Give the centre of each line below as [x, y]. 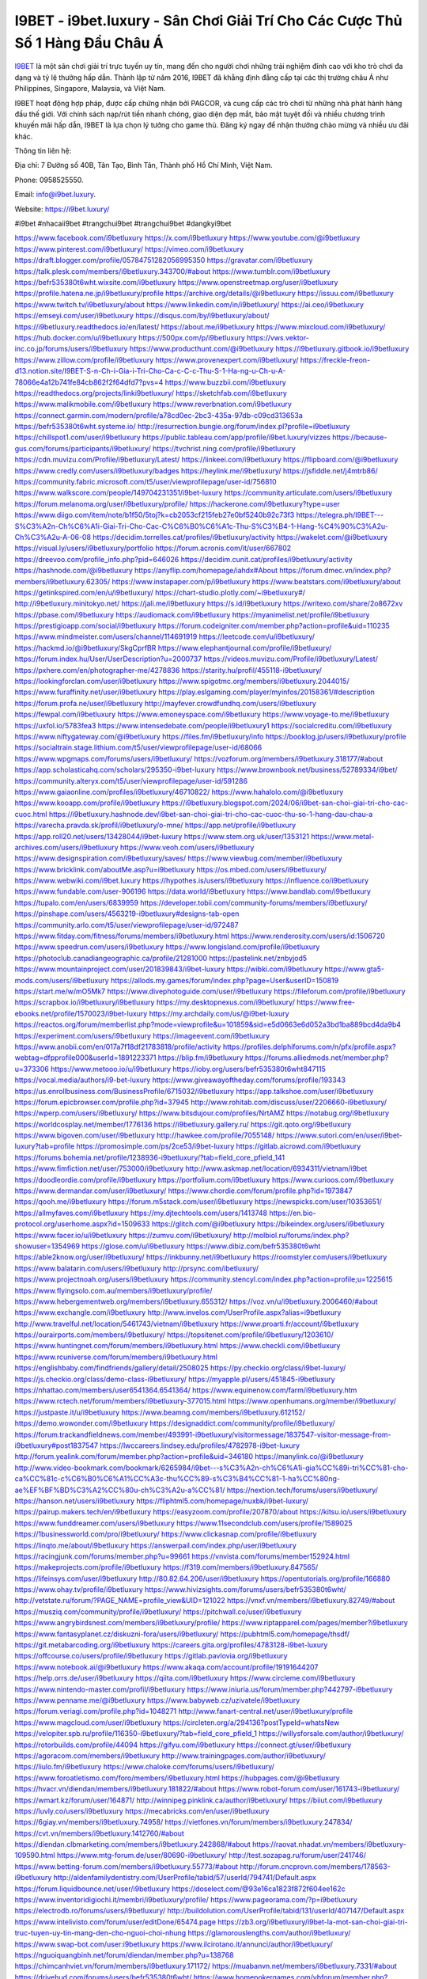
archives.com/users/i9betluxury [66, 847]
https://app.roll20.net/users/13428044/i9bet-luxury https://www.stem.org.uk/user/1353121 [162, 836]
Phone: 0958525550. [49, 180]
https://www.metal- [343, 836]
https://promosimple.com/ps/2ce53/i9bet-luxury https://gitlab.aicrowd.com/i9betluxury [219, 1146]
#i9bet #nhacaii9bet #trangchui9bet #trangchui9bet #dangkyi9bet [123, 224]
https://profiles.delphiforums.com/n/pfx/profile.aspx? [309, 1046]
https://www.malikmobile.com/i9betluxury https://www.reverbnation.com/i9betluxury [153, 405]
